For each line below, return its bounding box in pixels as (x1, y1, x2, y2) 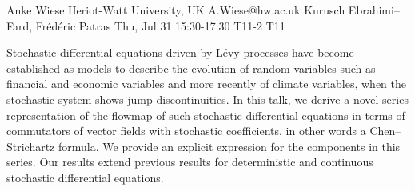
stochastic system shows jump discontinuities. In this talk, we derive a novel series (6, 90, 409, 107)
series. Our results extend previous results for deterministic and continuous (6, 153, 373, 170)
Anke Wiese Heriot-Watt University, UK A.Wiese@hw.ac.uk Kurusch (6, 2, 345, 18)
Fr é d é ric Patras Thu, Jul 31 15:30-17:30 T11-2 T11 (35, 17, 285, 34)
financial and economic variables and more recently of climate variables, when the (6, 75, 407, 92)
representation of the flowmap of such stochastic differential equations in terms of (6, 106, 405, 123)
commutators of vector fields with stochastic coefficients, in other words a (6, 122, 366, 139)
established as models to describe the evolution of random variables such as (6, 59, 376, 76)
